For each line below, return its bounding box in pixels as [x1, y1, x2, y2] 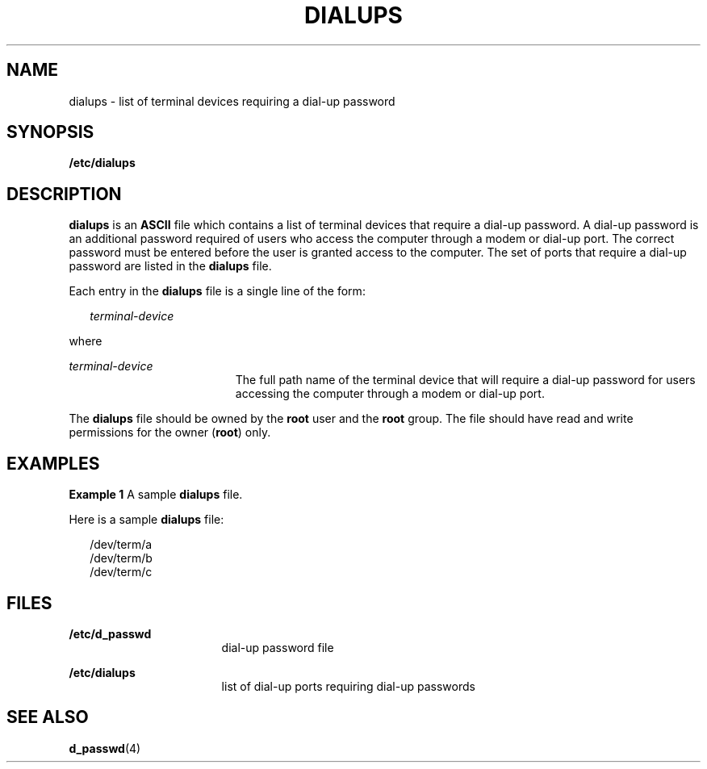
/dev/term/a [90, 537, 153, 552]
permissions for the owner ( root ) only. [69, 425, 271, 440]
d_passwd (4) [69, 741, 141, 755]
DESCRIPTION [6, 183, 122, 204]
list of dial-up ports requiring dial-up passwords [221, 679, 475, 693]
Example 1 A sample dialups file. [69, 487, 243, 502]
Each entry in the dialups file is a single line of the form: [69, 284, 366, 299]
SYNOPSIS [6, 122, 94, 143]
